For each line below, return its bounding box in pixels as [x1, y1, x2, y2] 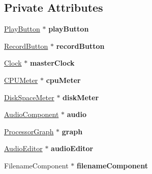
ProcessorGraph [4, 126, 54, 136]
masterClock [29, 57, 75, 68]
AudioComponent [4, 109, 59, 120]
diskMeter [63, 92, 99, 102]
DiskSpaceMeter [4, 92, 54, 102]
